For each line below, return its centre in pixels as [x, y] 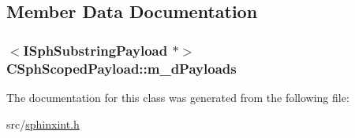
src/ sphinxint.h [43, 123]
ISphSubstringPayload [95, 50]
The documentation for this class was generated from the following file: [178, 97]
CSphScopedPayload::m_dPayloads [121, 68]
